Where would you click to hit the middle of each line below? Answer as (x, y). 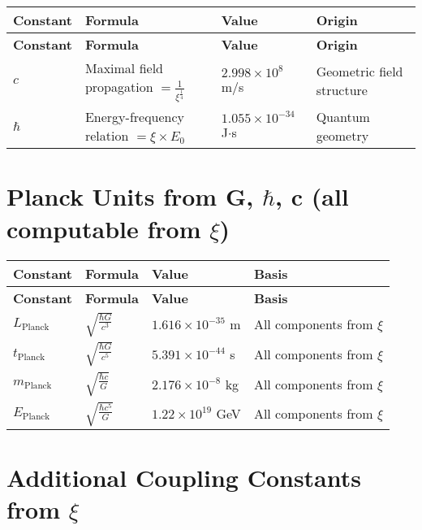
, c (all (312, 196)
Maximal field (124, 68)
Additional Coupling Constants (184, 478)
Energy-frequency (135, 117)
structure (342, 90)
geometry (342, 136)
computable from (104, 228)
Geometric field (360, 72)
